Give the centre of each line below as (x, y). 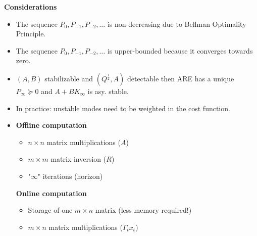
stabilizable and (69, 78)
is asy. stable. (108, 91)
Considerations (31, 7)
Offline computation (51, 125)
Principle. (31, 34)
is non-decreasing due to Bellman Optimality (177, 23)
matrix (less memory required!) (143, 210)
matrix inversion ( (79, 159)
